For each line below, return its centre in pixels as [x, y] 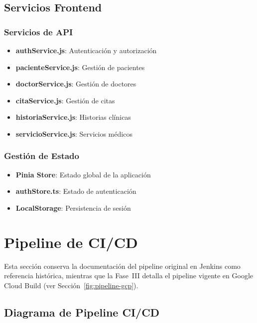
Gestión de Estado [42, 156]
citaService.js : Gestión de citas [65, 100]
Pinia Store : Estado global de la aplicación [83, 174]
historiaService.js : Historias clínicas [73, 117]
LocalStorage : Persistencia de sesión [73, 207]
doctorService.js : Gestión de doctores [76, 84]
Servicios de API [39, 32]
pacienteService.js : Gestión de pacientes [80, 67]
